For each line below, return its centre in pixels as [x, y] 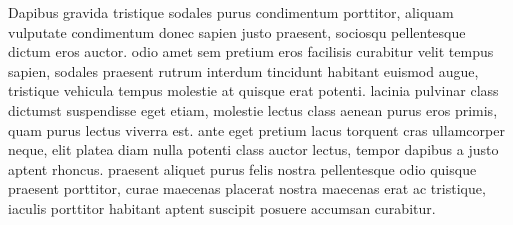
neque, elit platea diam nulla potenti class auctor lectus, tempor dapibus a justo [253, 149]
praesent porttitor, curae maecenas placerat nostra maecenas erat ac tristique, [247, 188]
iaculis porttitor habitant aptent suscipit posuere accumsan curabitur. [222, 207]
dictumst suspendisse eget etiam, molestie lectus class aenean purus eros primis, [253, 109]
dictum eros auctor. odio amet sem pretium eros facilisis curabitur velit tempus [251, 51]
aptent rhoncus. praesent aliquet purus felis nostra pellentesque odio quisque [242, 168]
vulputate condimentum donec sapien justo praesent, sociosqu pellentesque [237, 31]
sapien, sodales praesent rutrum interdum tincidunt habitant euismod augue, [243, 70]
